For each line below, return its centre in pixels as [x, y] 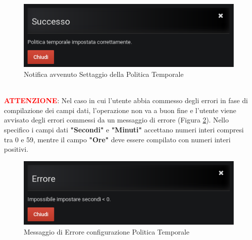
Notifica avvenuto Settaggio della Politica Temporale [104, 74]
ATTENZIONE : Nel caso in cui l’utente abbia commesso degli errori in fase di [126, 100]
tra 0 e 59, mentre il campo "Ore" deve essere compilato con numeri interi [117, 139]
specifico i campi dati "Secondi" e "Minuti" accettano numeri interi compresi [124, 130]
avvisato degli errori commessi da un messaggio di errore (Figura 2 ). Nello [116, 120]
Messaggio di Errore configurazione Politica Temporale [107, 231]
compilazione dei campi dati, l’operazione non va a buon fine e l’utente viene [120, 110]
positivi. [16, 149]
